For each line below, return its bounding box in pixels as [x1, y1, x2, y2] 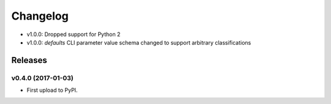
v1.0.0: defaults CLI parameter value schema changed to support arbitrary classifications [26, 39, 251, 46]
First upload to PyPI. [26, 86, 78, 94]
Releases [11, 55, 47, 65]
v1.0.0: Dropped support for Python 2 [26, 31, 121, 38]
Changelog [11, 9, 69, 23]
